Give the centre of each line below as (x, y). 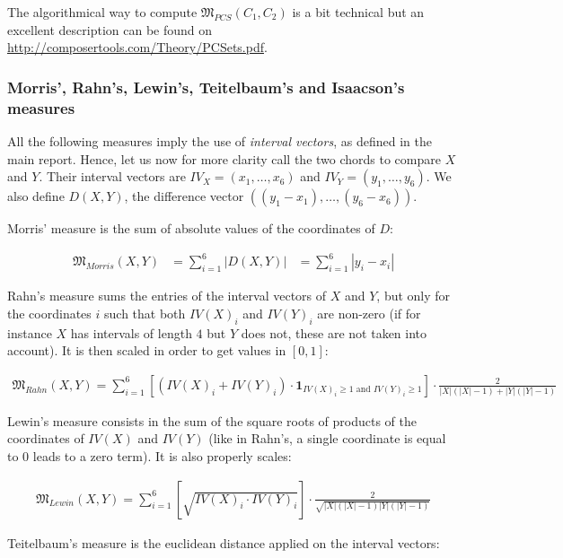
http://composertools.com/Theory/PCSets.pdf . (137, 47)
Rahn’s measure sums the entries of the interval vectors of (167, 296)
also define (36, 196)
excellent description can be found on (110, 29)
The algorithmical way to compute (102, 12)
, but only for (413, 296)
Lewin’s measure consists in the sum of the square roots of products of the (212, 420)
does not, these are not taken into (334, 332)
